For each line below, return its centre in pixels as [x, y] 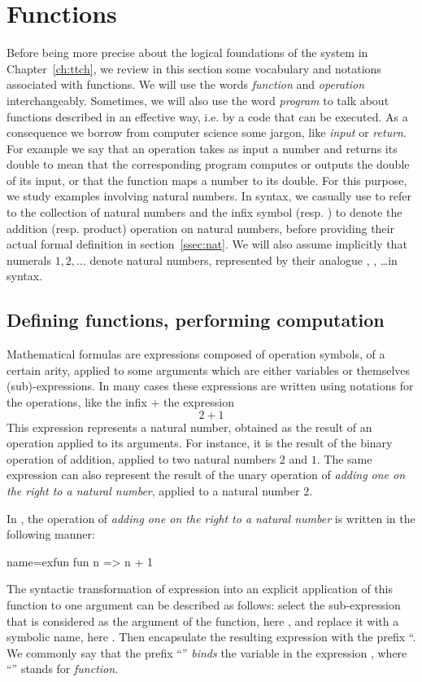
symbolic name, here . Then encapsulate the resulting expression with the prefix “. [211, 637]
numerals [29, 260]
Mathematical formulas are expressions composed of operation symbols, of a [196, 354]
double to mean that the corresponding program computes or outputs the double [208, 164]
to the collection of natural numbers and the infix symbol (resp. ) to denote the [204, 212]
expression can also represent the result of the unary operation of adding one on [206, 475]
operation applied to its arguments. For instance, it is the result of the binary [200, 443]
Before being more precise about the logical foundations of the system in [187, 53]
